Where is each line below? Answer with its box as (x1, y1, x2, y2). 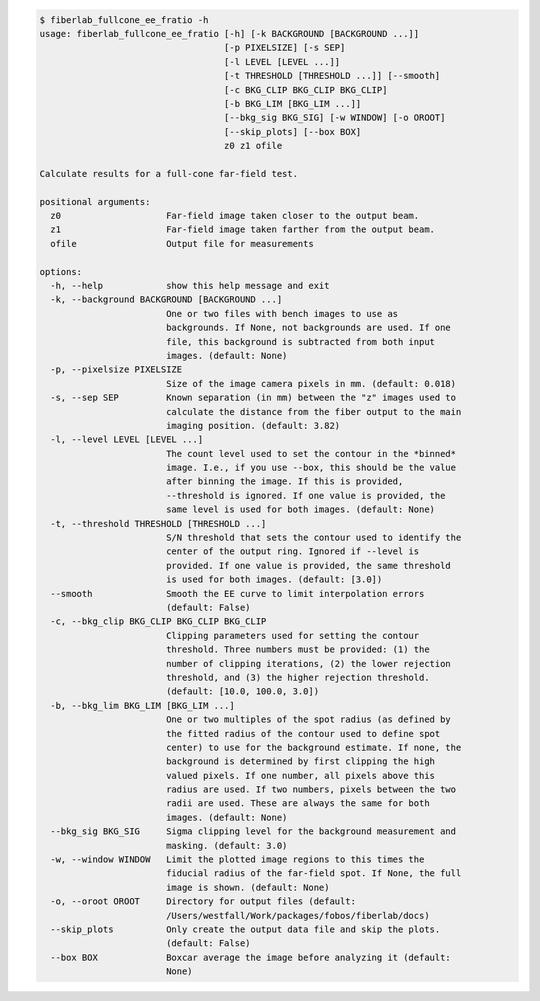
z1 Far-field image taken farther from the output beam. (50, 224, 435, 235)
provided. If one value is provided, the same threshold (165, 560, 452, 571)
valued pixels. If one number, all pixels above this (165, 770, 435, 781)
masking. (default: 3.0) (165, 840, 288, 851)
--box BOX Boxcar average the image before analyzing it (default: (50, 951, 452, 963)
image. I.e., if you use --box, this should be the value (165, 462, 457, 474)
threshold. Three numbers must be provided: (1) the (165, 644, 430, 655)
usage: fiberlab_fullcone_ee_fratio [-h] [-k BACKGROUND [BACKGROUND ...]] (39, 28, 420, 39)
